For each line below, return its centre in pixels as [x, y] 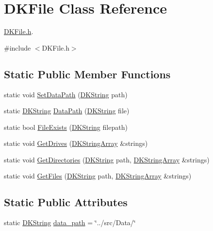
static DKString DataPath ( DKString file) [67, 111]
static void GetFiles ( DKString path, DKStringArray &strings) [98, 176]
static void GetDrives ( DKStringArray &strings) [76, 143]
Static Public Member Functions [87, 74]
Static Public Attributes [66, 202]
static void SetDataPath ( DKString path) [66, 94]
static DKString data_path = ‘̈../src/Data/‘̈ [70, 222]
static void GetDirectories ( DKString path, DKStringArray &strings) [107, 159]
